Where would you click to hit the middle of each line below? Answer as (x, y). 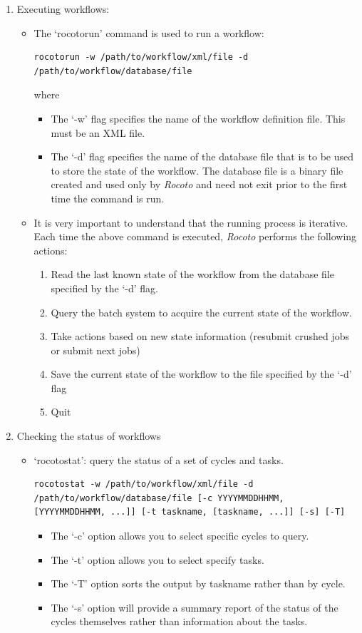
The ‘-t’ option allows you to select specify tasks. (157, 559)
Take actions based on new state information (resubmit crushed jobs (200, 336)
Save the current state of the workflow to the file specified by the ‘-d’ (201, 374)
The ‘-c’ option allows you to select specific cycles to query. (180, 536)
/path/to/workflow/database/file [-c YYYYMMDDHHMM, (159, 498)
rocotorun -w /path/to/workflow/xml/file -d (141, 57)
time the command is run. (108, 198)
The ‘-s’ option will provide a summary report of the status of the (195, 607)
